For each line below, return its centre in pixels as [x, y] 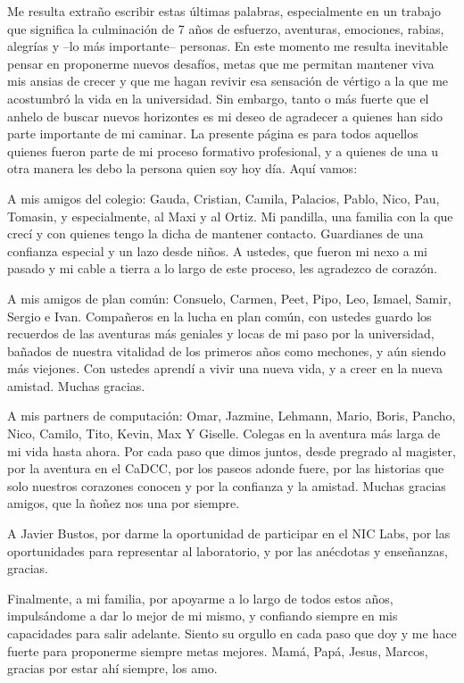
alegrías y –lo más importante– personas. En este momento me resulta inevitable [228, 46]
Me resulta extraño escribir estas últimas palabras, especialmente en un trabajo [224, 11]
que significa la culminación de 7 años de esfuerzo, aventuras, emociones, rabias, [226, 28]
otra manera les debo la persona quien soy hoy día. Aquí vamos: [182, 168]
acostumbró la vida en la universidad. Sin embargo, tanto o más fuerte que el [218, 98]
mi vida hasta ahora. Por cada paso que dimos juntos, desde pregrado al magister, [232, 450]
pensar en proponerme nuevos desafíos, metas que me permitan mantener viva [221, 63]
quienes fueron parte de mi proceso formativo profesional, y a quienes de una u [223, 150]
